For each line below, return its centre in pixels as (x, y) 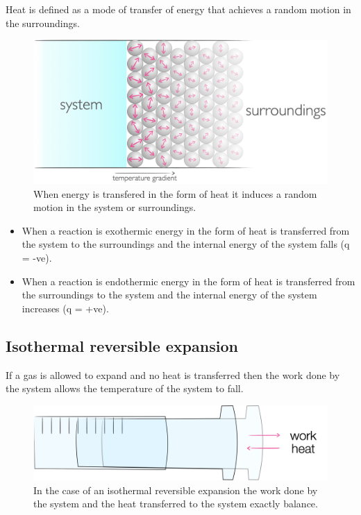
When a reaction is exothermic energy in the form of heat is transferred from (186, 230)
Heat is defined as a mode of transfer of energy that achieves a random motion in (178, 9)
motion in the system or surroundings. (115, 207)
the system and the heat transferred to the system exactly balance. (176, 504)
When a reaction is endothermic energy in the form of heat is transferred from (188, 281)
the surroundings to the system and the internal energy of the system (169, 295)
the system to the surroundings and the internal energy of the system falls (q (186, 244)
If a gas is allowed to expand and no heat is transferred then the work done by (173, 374)
